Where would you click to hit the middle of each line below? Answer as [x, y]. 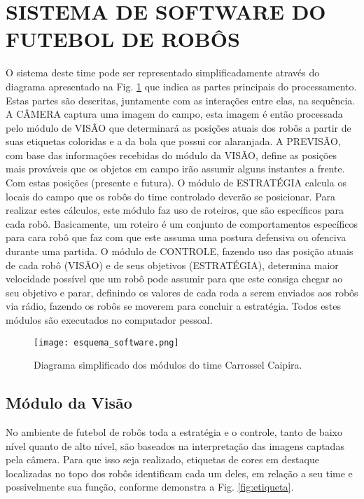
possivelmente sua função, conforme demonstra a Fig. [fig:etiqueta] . [150, 487]
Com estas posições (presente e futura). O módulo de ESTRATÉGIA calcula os [176, 183]
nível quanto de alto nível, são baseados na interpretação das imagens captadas [175, 445]
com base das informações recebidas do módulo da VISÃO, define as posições [171, 155]
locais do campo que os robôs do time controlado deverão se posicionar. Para [170, 196]
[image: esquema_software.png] [106, 342]
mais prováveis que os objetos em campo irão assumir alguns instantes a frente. [175, 169]
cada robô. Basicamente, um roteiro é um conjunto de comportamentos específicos [182, 223]
